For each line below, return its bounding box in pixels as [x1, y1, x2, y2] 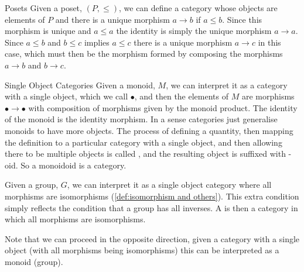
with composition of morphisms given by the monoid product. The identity [28, 101, 298, 113]
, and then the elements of [134, 90, 229, 102]
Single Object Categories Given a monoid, [5, 78, 155, 91]
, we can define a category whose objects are [118, 2, 278, 13]
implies [84, 36, 110, 48]
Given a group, [5, 178, 59, 191]
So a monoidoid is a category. [21, 159, 127, 171]
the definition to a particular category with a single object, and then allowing [5, 136, 282, 148]
